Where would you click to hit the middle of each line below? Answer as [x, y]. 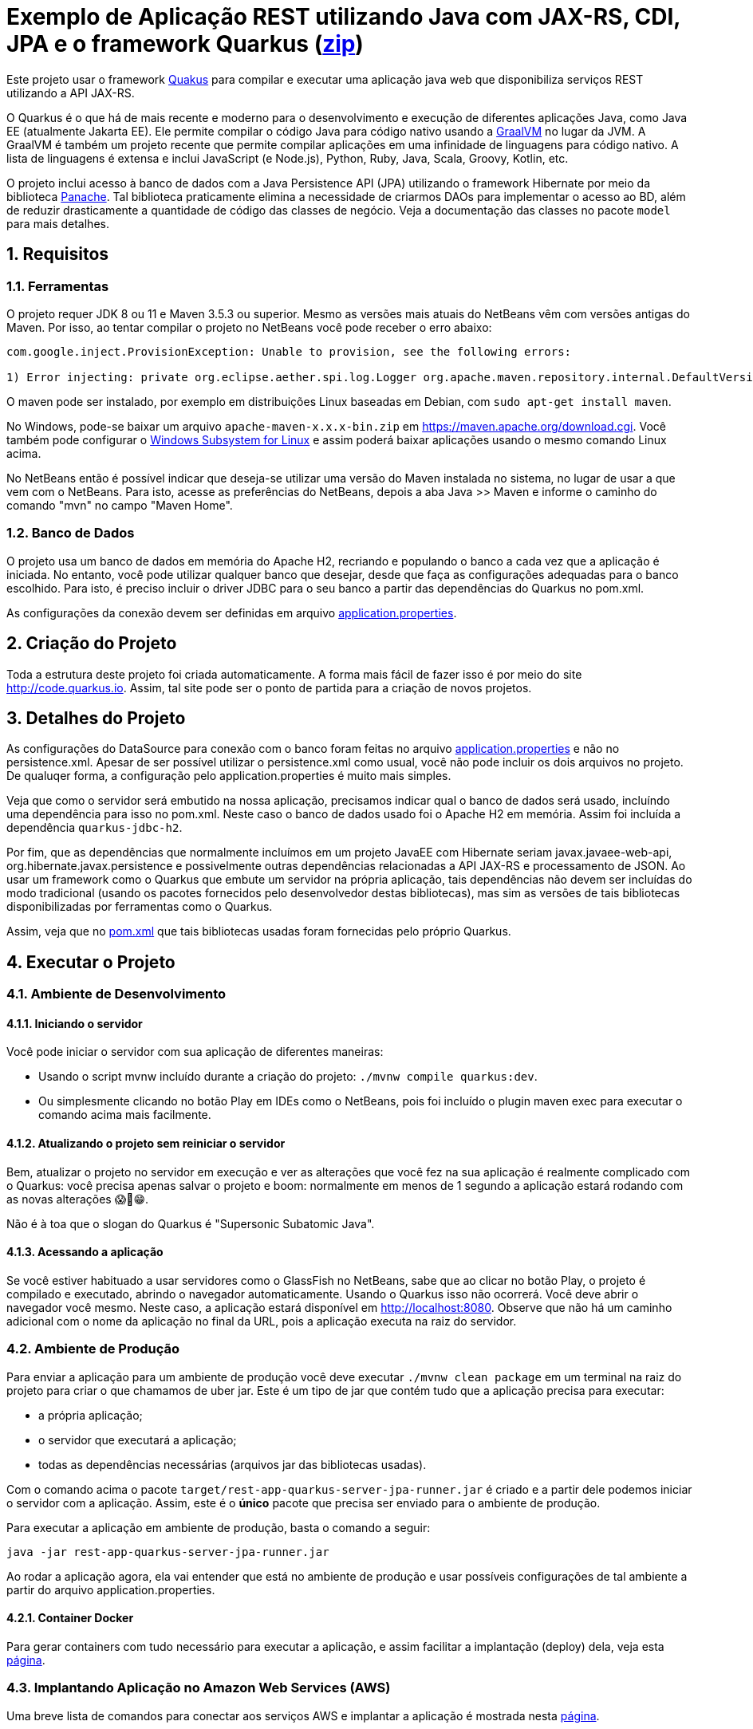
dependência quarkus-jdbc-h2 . [95, 828]
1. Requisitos [58, 254]
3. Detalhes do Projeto [96, 718]
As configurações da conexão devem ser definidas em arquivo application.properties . [232, 612]
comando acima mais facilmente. [125, 1115]
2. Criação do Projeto [92, 644]
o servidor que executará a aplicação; [138, 1440]
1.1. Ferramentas [58, 286]
